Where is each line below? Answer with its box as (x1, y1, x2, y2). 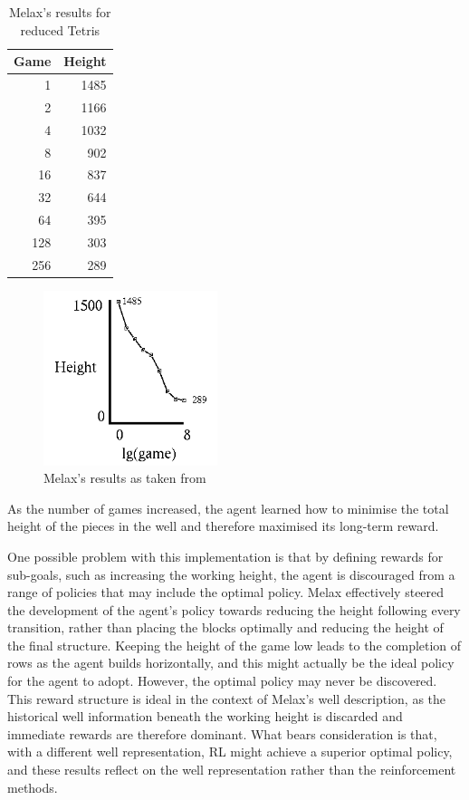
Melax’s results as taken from (43, 468, 206, 487)
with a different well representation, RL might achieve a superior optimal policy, (7, 742, 453, 761)
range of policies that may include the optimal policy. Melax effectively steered (7, 583, 445, 602)
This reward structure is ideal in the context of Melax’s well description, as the (7, 689, 446, 708)
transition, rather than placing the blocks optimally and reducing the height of (7, 618, 444, 637)
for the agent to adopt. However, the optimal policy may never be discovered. (7, 671, 437, 690)
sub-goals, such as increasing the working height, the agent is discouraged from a (7, 564, 455, 583)
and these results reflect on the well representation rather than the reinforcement (7, 760, 456, 779)
